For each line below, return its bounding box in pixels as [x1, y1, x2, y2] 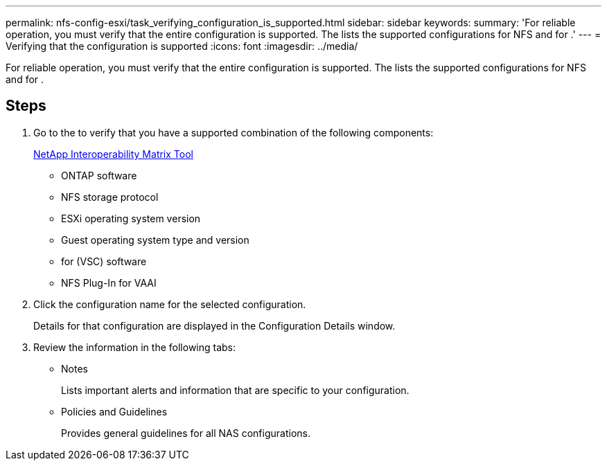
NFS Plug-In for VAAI [61, 276, 157, 289]
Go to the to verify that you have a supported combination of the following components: [33, 126, 434, 138]
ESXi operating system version [61, 212, 201, 224]
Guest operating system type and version [61, 233, 249, 246]
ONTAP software [61, 169, 137, 181]
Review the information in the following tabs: [33, 341, 236, 353]
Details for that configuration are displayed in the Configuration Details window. [33, 319, 396, 332]
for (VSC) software [61, 255, 147, 267]
